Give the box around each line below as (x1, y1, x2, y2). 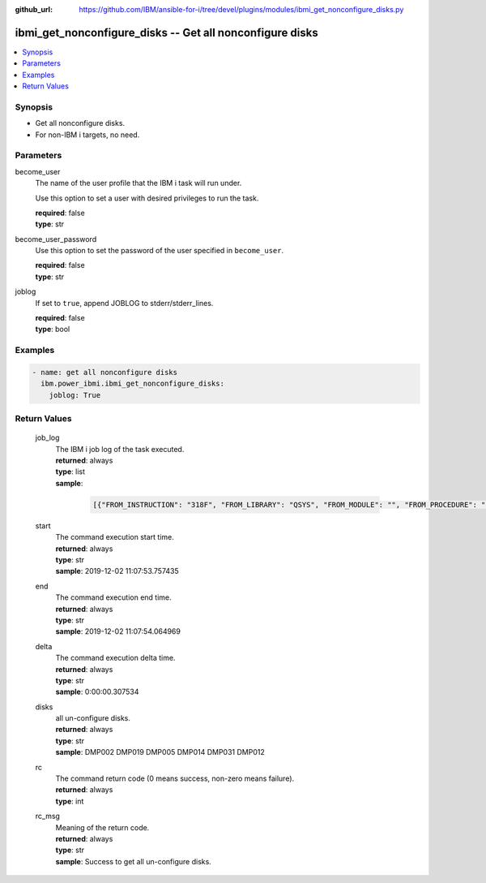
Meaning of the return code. (55, 822, 150, 832)
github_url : (15, 5, 53, 14)
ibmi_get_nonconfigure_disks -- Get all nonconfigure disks (15, 25, 319, 40)
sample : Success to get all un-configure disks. (55, 856, 212, 866)
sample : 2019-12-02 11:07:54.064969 (55, 627, 181, 636)
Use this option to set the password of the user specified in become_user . (35, 246, 283, 256)
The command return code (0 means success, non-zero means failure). (55, 773, 295, 783)
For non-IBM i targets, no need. (35, 130, 140, 140)
